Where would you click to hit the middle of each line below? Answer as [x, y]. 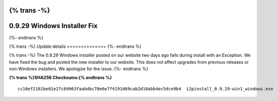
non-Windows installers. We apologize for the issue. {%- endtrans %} [79, 69]
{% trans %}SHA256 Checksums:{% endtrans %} [60, 78]
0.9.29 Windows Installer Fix [53, 26]
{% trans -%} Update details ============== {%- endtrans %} [75, 46]
